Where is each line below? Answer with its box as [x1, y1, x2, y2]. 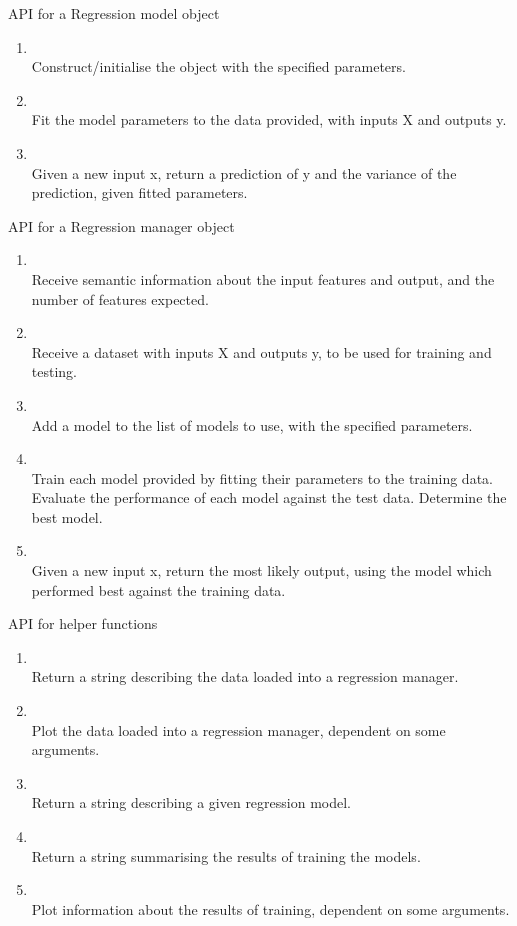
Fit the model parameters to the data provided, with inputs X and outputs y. [31, 109, 507, 130]
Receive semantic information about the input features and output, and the [31, 268, 495, 289]
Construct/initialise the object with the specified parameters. [31, 56, 406, 77]
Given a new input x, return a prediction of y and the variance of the [31, 162, 457, 183]
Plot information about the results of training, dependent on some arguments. [31, 898, 510, 919]
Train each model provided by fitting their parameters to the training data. [31, 467, 493, 488]
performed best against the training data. [31, 579, 286, 600]
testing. [31, 361, 77, 382]
